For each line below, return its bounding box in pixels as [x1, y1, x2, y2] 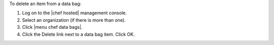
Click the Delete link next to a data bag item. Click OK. [22, 31, 135, 37]
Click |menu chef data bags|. [22, 24, 83, 30]
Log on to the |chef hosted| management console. [22, 10, 127, 16]
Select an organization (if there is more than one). [22, 17, 126, 23]
